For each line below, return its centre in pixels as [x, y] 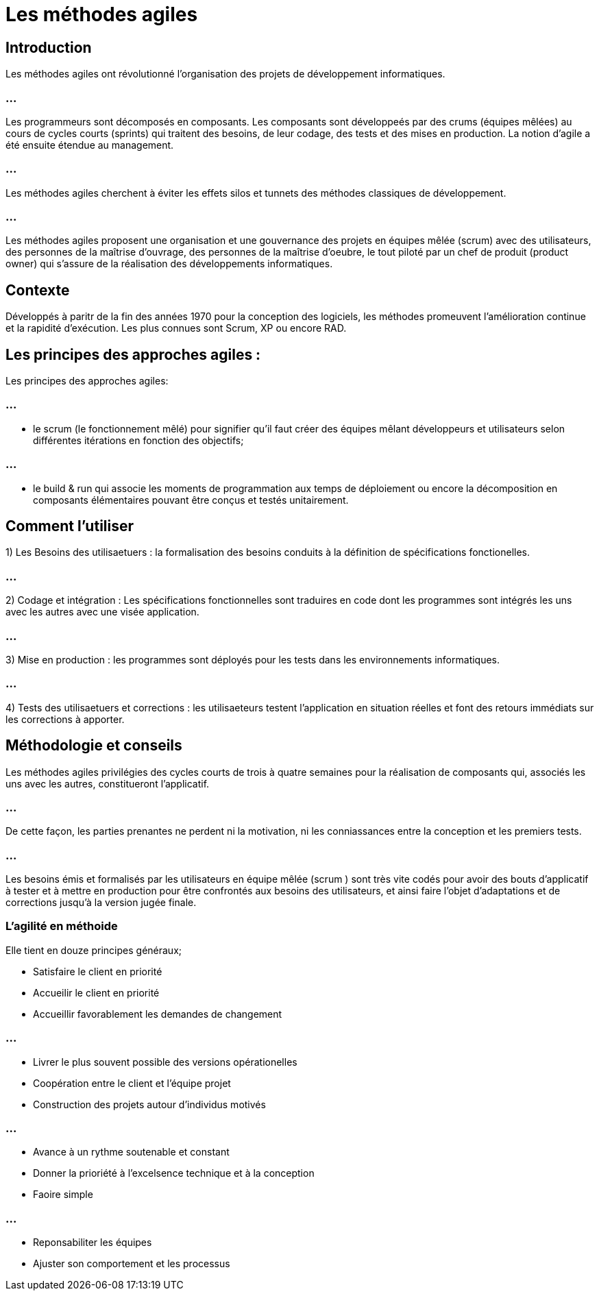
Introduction [49, 47]
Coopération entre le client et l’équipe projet [132, 1083]
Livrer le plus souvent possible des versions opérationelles [165, 1062]
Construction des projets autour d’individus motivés [149, 1104]
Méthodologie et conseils [94, 746]
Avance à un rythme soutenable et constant [131, 1152]
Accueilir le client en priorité [96, 992]
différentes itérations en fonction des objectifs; [138, 440]
